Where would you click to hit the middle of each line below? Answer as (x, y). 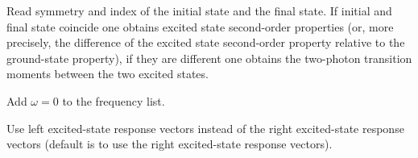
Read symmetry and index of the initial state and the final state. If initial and (199, 10)
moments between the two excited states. (108, 74)
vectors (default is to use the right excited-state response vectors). (170, 144)
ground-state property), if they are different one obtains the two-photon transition (209, 58)
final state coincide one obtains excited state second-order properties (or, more (200, 26)
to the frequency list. (114, 100)
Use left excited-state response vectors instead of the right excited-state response (205, 128)
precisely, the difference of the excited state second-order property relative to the (206, 42)
